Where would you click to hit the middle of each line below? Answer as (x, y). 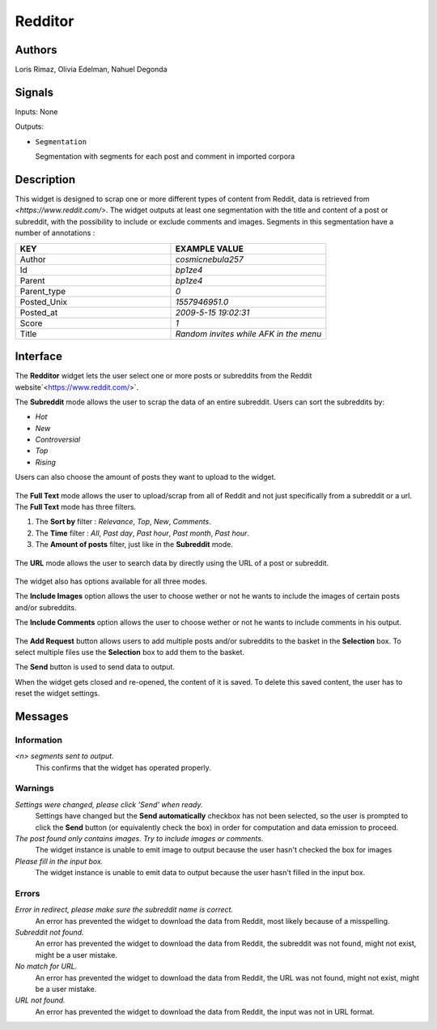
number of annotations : (55, 233)
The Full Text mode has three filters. (76, 507)
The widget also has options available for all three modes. (111, 581)
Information (38, 740)
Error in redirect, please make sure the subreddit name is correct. (124, 910)
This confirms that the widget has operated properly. (123, 767)
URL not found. (40, 1000)
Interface (38, 357)
